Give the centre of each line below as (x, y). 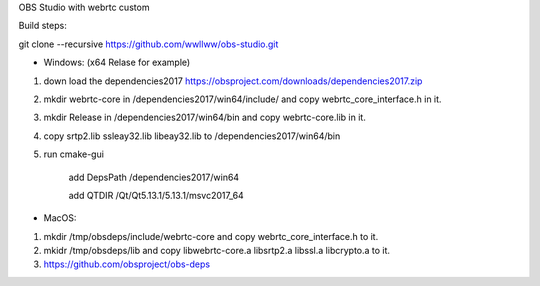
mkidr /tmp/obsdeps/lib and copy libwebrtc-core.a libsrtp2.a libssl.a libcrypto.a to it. (216, 251)
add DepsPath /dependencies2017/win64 (154, 177)
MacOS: (60, 218)
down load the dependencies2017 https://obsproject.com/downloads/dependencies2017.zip (233, 81)
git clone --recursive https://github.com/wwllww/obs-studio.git (148, 44)
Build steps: (42, 26)
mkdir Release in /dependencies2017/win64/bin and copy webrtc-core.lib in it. (205, 117)
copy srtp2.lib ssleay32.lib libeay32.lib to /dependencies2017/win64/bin (192, 136)
